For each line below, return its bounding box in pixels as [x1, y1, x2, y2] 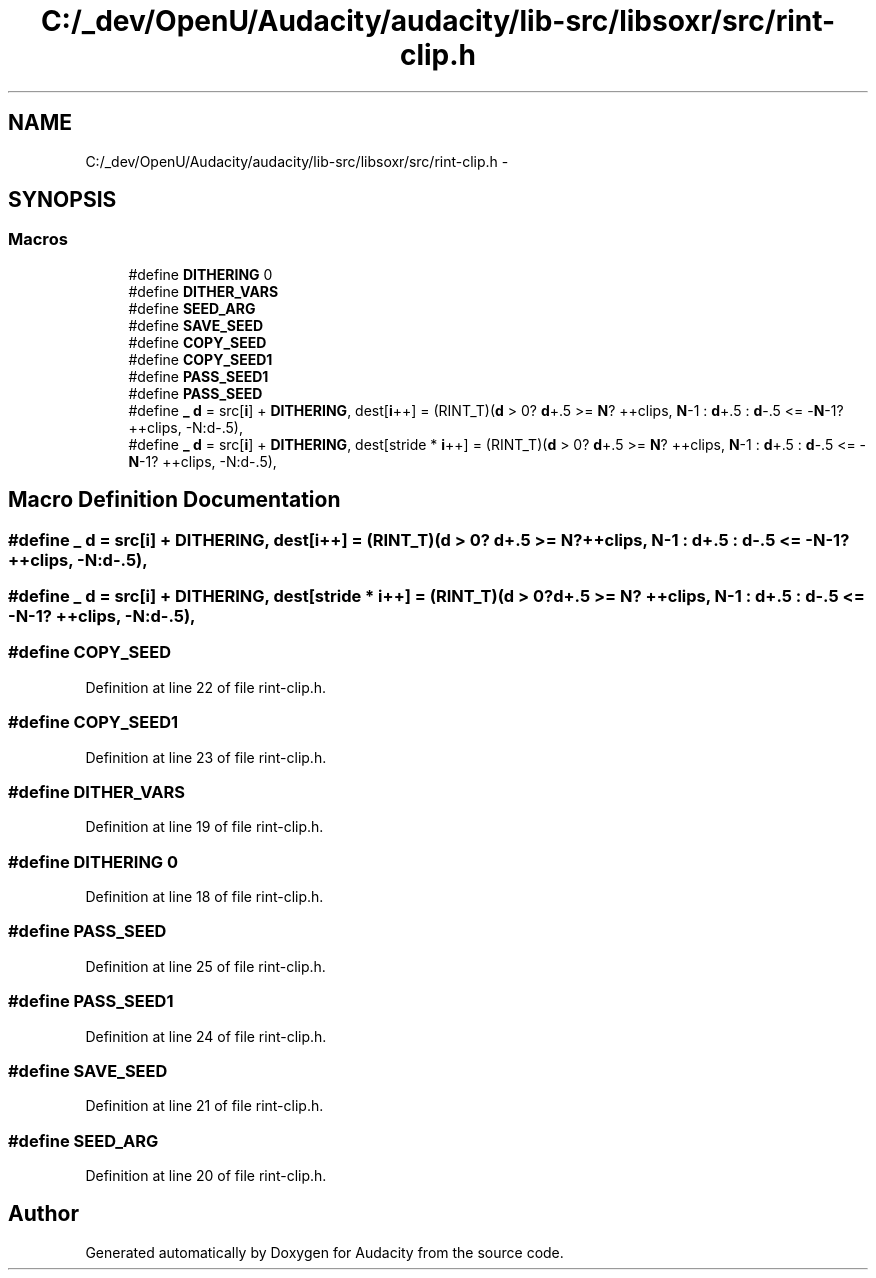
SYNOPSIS [8, 187, 117, 213]
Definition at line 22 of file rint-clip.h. [85, 678, 327, 696]
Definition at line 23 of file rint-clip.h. [85, 748, 327, 766]
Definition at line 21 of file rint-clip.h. [85, 1097, 324, 1115]
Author [8, 1201, 79, 1227]
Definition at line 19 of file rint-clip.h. [85, 818, 324, 836]
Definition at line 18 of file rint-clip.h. [85, 888, 324, 906]
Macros [8, 229, 68, 250]
